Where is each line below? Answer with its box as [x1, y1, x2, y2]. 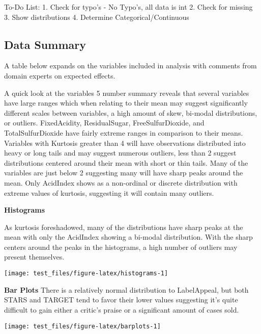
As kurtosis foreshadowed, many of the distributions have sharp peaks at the [4, 221, 243, 232]
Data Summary [4, 36, 86, 52]
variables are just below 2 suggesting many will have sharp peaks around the [4, 167, 243, 178]
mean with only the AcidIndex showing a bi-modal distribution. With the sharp [4, 232, 253, 242]
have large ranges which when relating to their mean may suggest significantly [4, 97, 248, 108]
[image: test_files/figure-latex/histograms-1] [4, 270, 168, 277]
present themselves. [4, 251, 65, 262]
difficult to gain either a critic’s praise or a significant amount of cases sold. [4, 304, 239, 315]
